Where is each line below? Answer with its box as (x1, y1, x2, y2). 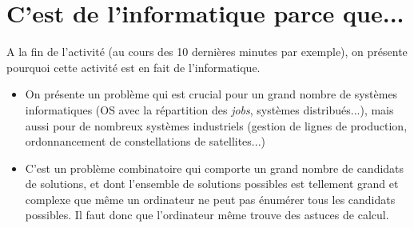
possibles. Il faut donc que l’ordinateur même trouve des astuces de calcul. (25, 206, 389, 223)
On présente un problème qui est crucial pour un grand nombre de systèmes (25, 86, 398, 102)
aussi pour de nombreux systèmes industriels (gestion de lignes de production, (25, 117, 408, 134)
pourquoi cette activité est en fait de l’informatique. (6, 58, 261, 75)
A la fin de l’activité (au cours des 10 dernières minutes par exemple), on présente (6, 43, 408, 60)
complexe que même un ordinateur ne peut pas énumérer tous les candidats (25, 190, 396, 207)
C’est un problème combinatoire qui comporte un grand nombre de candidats (25, 159, 404, 176)
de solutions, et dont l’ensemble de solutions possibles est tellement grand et (25, 175, 399, 192)
